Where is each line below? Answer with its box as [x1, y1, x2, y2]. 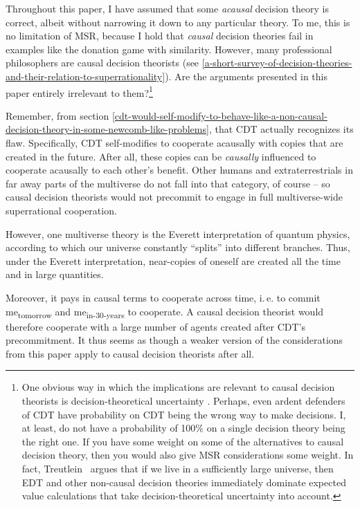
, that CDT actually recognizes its [208, 122, 354, 136]
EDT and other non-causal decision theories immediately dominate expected [21, 474, 346, 489]
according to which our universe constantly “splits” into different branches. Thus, [6, 240, 350, 255]
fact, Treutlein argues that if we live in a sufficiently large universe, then [21, 461, 334, 475]
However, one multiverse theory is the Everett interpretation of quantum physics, [6, 226, 350, 241]
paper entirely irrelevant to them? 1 [6, 83, 153, 100]
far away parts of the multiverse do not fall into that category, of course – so [6, 176, 330, 190]
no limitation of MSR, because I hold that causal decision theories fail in [6, 28, 314, 43]
